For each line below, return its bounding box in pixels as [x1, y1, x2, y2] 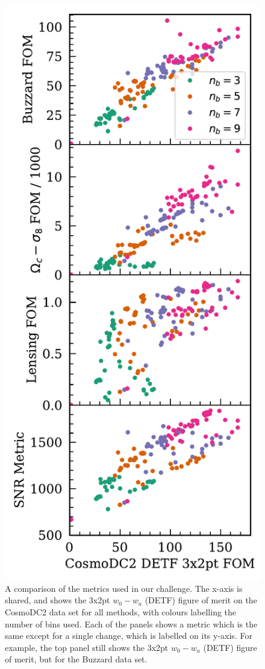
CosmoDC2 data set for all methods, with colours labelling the [5, 606, 237, 618]
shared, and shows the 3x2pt [5, 594, 110, 606]
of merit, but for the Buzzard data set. [5, 653, 148, 665]
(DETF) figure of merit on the [145, 594, 257, 606]
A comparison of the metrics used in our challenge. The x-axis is [5, 582, 243, 594]
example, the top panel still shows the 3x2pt [5, 641, 169, 653]
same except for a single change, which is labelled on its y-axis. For [5, 629, 252, 642]
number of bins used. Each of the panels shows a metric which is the [5, 617, 258, 630]
